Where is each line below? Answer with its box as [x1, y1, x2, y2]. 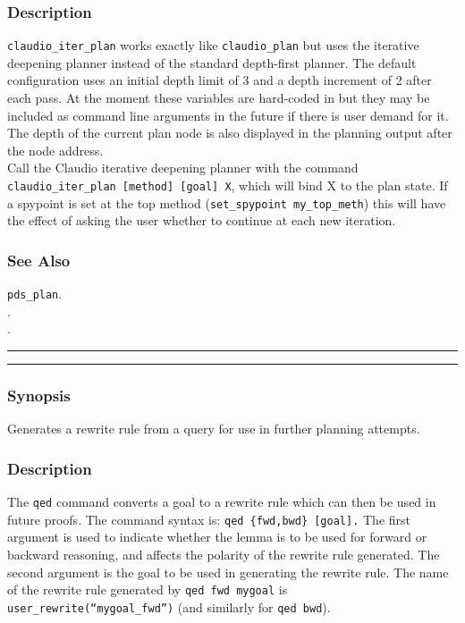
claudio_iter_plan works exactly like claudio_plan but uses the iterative [7, 36, 419, 55]
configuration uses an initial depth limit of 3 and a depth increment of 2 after [7, 71, 432, 89]
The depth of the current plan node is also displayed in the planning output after [7, 123, 452, 142]
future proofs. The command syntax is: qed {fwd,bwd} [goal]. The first [7, 509, 410, 528]
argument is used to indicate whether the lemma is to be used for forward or [7, 527, 427, 546]
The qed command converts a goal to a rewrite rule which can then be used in [7, 493, 436, 511]
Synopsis [7, 383, 71, 406]
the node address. [7, 140, 104, 159]
